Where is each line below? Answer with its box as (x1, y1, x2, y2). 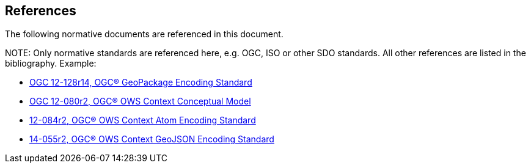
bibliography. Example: (5, 58, 97, 69)
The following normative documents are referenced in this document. (5, 29, 284, 40)
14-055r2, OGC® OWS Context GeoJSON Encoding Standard (29, 134, 274, 145)
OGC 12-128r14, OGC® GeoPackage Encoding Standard (29, 77, 252, 88)
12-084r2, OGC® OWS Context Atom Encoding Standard (29, 115, 256, 126)
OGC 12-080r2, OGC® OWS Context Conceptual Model (29, 96, 251, 107)
